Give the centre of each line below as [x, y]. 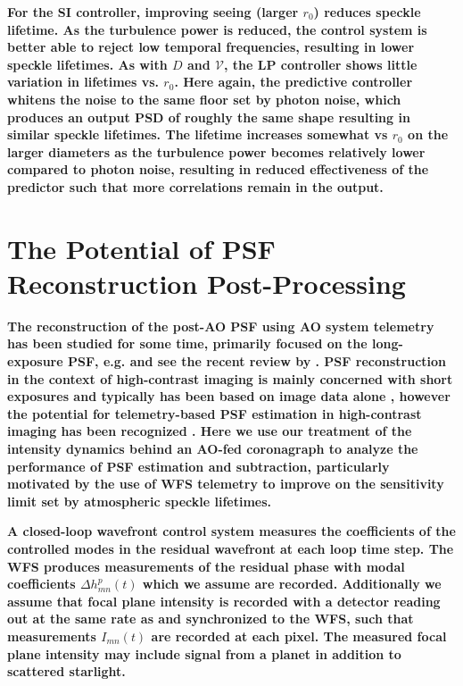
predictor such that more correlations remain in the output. [195, 186]
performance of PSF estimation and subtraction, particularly [198, 466]
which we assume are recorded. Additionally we [292, 584]
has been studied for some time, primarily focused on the [187, 343]
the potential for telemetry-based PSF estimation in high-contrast [215, 413]
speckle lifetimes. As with [87, 64]
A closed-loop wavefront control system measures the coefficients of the [231, 531]
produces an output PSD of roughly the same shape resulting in [209, 117]
